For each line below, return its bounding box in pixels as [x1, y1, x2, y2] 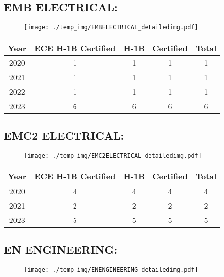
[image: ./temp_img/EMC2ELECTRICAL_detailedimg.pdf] [24, 152, 202, 160]
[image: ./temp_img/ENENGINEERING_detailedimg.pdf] [24, 266, 198, 273]
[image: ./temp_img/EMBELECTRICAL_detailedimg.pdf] [24, 24, 198, 31]
